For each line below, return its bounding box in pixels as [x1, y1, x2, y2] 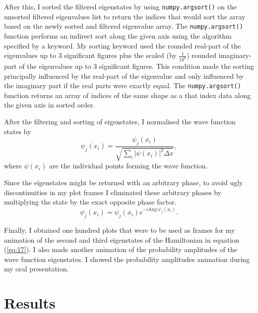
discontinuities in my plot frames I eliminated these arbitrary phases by [4, 187, 222, 197]
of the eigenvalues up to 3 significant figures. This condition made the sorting [19, 60, 254, 71]
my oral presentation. [4, 263, 69, 274]
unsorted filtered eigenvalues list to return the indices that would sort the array [4, 11, 246, 21]
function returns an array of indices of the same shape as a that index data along [4, 90, 251, 100]
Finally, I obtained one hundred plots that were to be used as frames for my [4, 225, 235, 235]
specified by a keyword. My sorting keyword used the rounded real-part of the [4, 40, 241, 51]
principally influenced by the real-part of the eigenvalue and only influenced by [4, 70, 244, 81]
